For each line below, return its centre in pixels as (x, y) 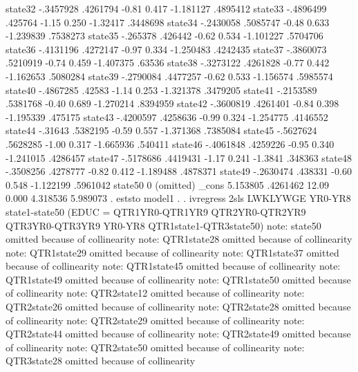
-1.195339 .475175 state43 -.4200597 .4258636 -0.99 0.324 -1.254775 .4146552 (167, 117)
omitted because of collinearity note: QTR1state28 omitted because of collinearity (179, 239)
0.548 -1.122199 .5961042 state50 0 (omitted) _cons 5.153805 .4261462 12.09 (167, 184)
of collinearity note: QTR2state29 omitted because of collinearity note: (155, 320)
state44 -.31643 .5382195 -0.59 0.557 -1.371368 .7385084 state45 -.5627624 (161, 130)
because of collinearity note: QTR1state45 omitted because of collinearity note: (173, 266)
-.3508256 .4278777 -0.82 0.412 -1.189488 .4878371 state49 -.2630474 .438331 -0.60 (179, 171)
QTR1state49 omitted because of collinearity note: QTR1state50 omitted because (178, 279)
